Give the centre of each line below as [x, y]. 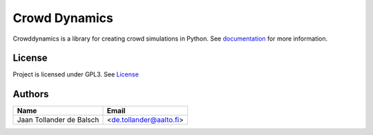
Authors [31, 94]
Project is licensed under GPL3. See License [76, 74]
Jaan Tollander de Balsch [58, 120]
